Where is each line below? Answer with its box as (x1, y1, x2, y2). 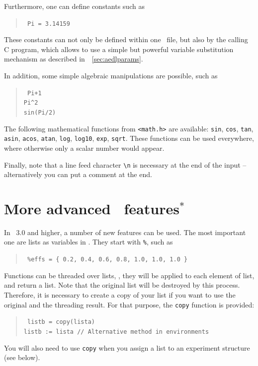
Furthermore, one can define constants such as (4, 1, 145, 11)
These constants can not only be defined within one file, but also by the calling (4, 34, 248, 45)
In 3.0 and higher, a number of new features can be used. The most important (4, 227, 246, 237)
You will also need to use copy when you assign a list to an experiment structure (4, 342, 250, 353)
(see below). (4, 352, 40, 363)
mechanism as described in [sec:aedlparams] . (4, 54, 143, 64)
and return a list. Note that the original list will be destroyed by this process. (4, 280, 240, 290)
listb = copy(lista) (27, 318, 95, 326)
